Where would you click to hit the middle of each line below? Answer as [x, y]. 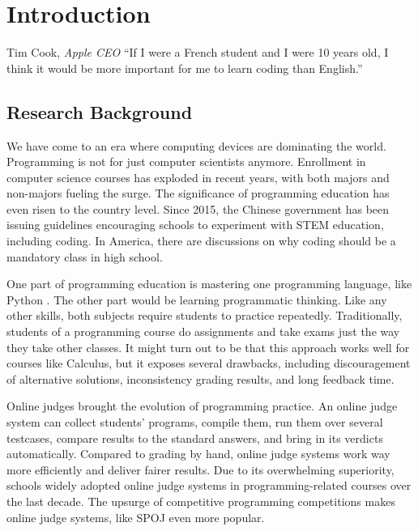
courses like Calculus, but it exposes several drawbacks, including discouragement [209, 363]
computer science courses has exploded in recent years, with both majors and [198, 177]
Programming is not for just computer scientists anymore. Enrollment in [186, 161]
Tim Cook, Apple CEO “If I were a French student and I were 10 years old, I [198, 52]
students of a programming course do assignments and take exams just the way [203, 331]
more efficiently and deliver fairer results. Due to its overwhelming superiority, [200, 469]
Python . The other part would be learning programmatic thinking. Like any [197, 299]
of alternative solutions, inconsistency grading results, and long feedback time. [200, 378]
